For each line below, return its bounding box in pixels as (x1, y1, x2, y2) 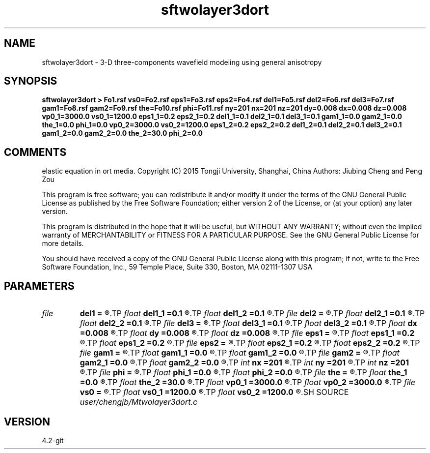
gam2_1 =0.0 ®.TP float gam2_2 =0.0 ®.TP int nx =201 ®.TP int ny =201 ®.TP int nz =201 (80, 358, 409, 368)
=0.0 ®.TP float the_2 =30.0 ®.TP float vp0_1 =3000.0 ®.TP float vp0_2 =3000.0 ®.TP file (80, 377, 415, 388)
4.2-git (42, 436, 64, 445)
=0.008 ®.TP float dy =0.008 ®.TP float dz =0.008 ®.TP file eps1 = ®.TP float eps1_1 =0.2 (80, 328, 415, 338)
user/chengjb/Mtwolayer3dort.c (80, 397, 198, 407)
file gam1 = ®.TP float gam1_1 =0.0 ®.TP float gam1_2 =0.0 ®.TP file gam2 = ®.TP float (80, 348, 400, 358)
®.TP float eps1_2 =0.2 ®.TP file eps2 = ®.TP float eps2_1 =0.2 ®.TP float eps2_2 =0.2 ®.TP (80, 338, 420, 348)
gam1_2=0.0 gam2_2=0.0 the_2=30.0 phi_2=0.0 (42, 129, 203, 138)
